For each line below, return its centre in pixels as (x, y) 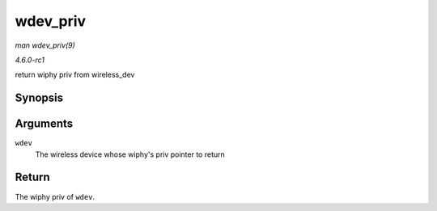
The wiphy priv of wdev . (55, 196)
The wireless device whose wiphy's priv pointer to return (130, 154)
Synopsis (39, 98)
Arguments (44, 124)
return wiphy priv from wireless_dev (75, 75)
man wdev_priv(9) (45, 45)
